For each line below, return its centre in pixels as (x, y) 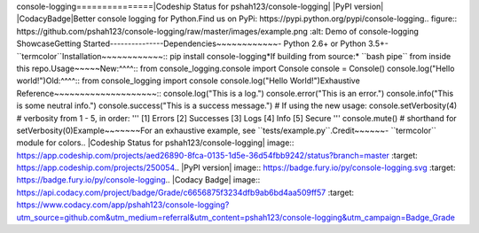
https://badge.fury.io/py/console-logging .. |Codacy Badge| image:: (138, 180)
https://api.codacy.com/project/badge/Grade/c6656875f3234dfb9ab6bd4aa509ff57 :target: (185, 192)
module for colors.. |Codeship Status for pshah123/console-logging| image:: (155, 143)
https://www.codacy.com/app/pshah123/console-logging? (123, 205)
